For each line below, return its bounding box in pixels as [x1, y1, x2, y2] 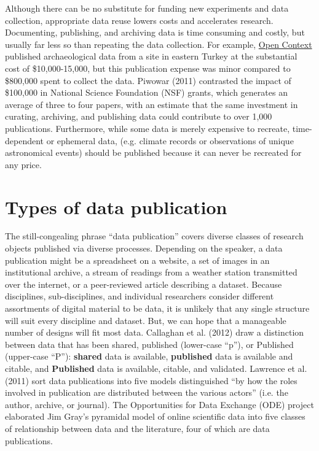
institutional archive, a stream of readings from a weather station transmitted [5, 266, 297, 279]
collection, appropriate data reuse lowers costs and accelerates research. [5, 13, 274, 26]
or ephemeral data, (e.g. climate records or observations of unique [46, 134, 294, 147]
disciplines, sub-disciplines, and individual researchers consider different [5, 290, 274, 303]
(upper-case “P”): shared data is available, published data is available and [5, 350, 293, 363]
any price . [5, 158, 42, 171]
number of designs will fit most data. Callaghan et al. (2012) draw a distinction [5, 326, 304, 339]
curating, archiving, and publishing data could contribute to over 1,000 [5, 110, 272, 123]
